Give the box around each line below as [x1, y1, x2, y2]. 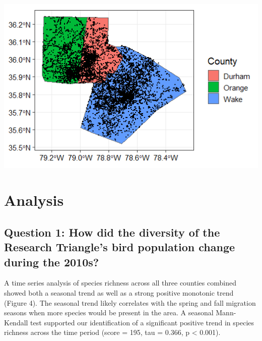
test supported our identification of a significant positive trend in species [30, 317, 254, 327]
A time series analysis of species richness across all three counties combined [4, 277, 236, 288]
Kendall [4, 317, 28, 327]
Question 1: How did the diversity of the [4, 224, 220, 240]
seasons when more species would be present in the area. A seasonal [4, 307, 214, 318]
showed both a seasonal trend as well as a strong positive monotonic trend [4, 287, 234, 298]
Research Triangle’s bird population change [4, 239, 235, 255]
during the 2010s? [4, 254, 99, 269]
